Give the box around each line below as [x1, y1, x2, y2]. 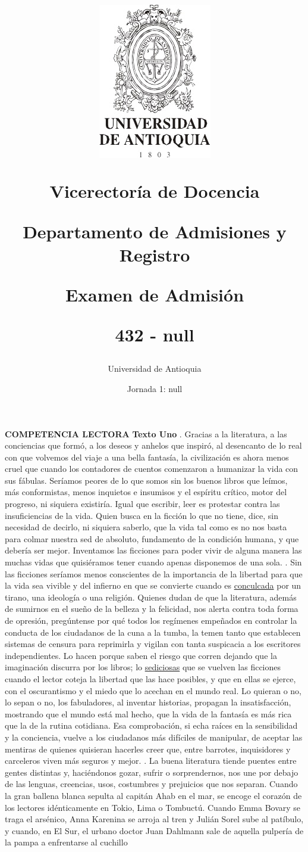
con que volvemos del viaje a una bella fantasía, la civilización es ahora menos [5, 450, 289, 463]
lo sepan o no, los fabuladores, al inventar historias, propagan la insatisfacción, [5, 696, 291, 708]
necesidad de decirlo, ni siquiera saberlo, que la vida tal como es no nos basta [5, 521, 287, 533]
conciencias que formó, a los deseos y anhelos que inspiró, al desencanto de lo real [5, 439, 302, 452]
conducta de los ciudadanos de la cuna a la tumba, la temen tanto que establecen [5, 626, 301, 638]
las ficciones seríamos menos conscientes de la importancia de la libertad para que [5, 567, 303, 580]
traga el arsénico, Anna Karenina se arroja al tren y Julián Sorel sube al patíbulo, [5, 813, 304, 825]
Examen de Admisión [65, 282, 244, 306]
